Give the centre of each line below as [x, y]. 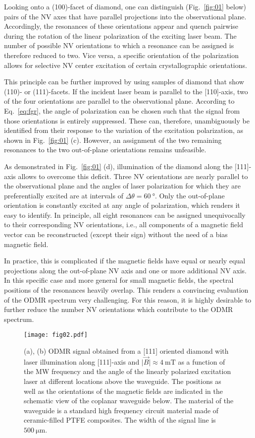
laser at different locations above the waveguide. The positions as [123, 381]
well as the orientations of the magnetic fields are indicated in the [124, 391]
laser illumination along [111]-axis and [82, 361]
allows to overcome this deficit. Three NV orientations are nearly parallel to [133, 176]
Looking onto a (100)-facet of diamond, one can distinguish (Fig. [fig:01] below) [125, 6]
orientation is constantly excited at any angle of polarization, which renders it [122, 205]
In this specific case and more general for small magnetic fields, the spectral [119, 280]
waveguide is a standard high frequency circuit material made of [121, 410]
